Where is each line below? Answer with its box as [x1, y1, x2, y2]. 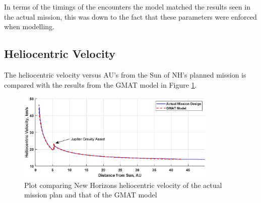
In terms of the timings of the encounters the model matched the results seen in [4, 2, 250, 12]
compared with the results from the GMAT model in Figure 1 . [4, 79, 197, 90]
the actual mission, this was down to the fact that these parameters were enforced [4, 11, 257, 22]
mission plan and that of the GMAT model [24, 189, 157, 200]
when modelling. [4, 21, 54, 32]
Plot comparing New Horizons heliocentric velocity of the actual [24, 179, 222, 190]
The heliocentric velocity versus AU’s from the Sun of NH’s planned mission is [4, 69, 246, 80]
